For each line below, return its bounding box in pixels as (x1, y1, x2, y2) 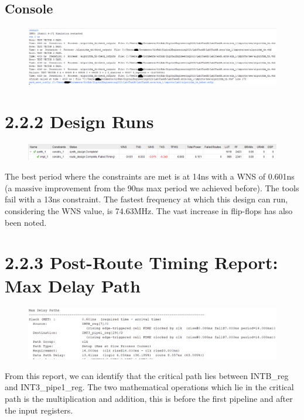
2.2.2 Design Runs (5, 109, 154, 133)
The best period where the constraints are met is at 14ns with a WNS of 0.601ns (5, 170, 295, 183)
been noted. (5, 216, 47, 228)
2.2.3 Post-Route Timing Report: (5, 250, 278, 274)
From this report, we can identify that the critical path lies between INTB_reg (5, 369, 289, 381)
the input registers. (5, 404, 73, 416)
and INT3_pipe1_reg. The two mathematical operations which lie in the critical (5, 381, 294, 393)
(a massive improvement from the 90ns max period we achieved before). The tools (5, 181, 299, 194)
